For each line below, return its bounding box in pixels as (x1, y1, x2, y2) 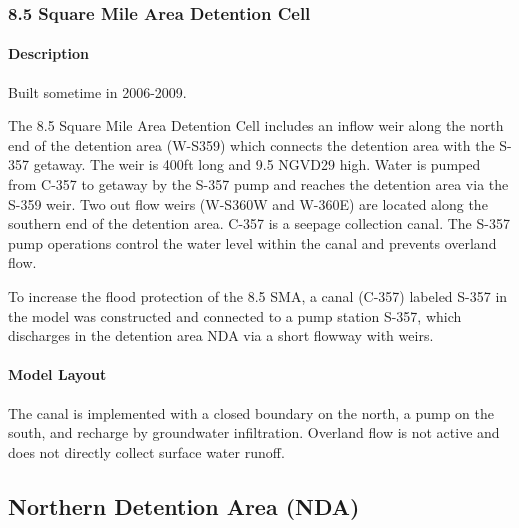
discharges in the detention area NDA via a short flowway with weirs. (8, 325, 434, 346)
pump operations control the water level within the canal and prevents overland (8, 232, 497, 253)
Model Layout (8, 364, 107, 385)
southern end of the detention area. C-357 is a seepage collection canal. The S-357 (8, 213, 510, 234)
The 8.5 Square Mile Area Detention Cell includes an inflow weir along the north (8, 115, 504, 136)
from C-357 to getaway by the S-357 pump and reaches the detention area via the (8, 174, 509, 195)
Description (8, 43, 90, 64)
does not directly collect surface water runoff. (8, 441, 285, 462)
